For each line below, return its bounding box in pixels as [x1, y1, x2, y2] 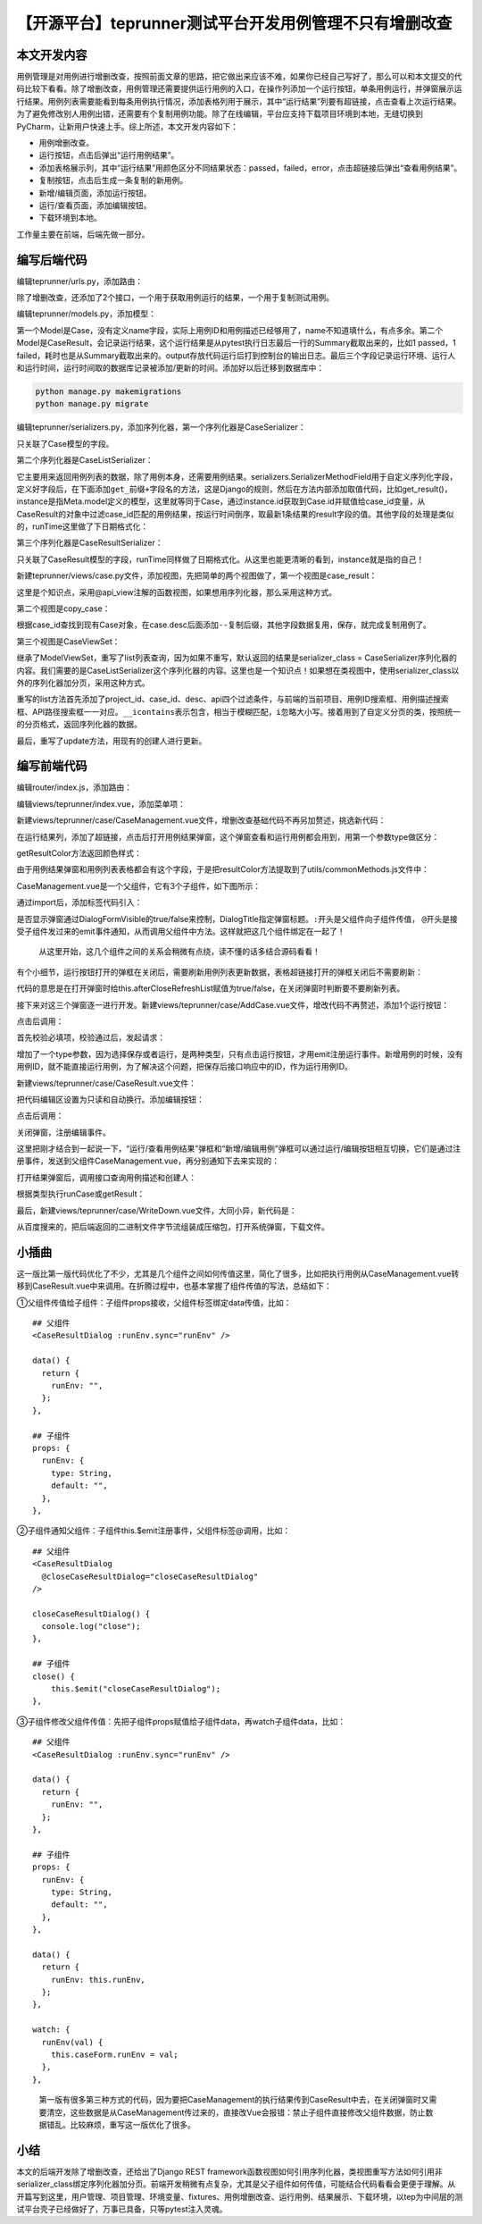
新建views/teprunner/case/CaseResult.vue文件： [16, 1078, 196, 1088]
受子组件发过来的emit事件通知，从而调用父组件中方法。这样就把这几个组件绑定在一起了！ [16, 926, 345, 936]
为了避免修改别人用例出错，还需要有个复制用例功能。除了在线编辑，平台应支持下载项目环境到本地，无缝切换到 [16, 108, 423, 120]
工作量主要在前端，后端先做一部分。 [16, 229, 150, 239]
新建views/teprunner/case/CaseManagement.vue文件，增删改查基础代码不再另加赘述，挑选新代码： [16, 815, 386, 826]
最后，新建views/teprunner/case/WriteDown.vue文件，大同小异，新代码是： [16, 1204, 297, 1215]
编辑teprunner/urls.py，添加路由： [16, 275, 144, 286]
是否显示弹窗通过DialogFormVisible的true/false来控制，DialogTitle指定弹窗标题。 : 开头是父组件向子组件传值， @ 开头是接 [16, 913, 459, 924]
